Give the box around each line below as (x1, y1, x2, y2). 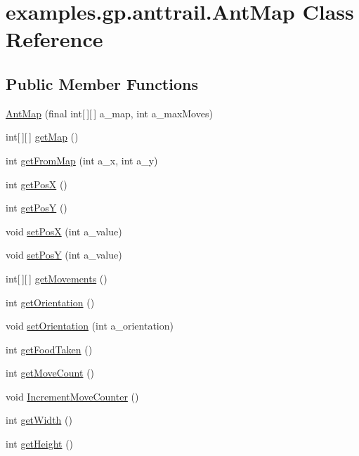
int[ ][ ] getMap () (6, 129, 79, 144)
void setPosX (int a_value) (6, 223, 122, 238)
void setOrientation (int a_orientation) (6, 318, 174, 333)
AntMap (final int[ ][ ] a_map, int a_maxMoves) (6, 105, 213, 120)
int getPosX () (6, 176, 67, 191)
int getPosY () (6, 200, 67, 215)
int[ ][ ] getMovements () (6, 271, 107, 285)
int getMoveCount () (6, 365, 95, 380)
